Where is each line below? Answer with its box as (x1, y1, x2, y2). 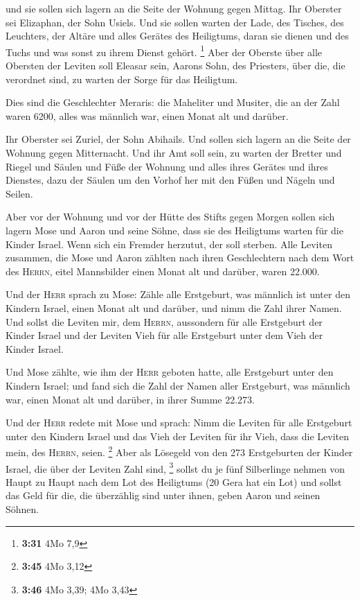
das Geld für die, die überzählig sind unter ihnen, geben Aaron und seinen (6, 488, 321, 503)
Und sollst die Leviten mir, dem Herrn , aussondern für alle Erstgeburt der (6, 314, 323, 329)
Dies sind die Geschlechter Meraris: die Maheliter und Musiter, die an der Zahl (6, 95, 340, 110)
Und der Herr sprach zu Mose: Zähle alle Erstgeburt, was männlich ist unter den (6, 287, 350, 302)
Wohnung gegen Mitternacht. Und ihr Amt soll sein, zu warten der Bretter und (6, 146, 342, 159)
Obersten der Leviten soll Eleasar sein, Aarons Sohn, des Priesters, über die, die (6, 58, 345, 73)
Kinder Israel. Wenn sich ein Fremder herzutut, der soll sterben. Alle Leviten (6, 236, 332, 251)
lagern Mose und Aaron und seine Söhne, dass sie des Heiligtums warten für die (6, 223, 343, 237)
